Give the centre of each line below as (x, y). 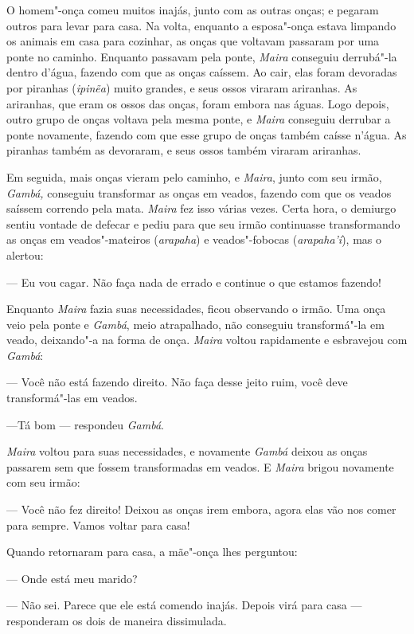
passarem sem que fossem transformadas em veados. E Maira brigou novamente (200, 466)
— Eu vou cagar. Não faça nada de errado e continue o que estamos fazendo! (194, 282)
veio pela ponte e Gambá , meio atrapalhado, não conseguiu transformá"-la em (195, 324)
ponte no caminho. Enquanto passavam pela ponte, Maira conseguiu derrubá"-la (202, 56)
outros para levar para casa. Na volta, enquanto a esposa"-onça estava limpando (201, 25)
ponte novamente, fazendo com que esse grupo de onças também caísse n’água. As (207, 134)
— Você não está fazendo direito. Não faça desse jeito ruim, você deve (177, 382)
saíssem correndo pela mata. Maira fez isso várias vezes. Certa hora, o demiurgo (201, 208)
